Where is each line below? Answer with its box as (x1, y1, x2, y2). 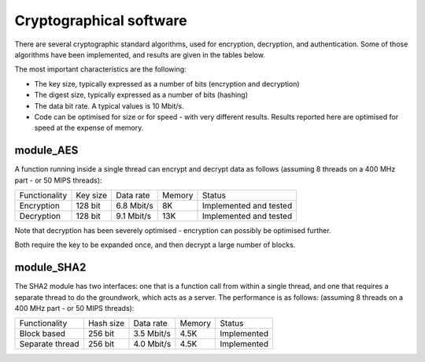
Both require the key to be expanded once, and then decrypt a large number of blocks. (14, 240, 296, 249)
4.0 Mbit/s (133, 338, 172, 349)
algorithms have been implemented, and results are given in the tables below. (14, 50, 265, 59)
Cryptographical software (14, 12, 188, 29)
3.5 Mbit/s (133, 328, 171, 339)
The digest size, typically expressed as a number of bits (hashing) (34, 90, 248, 100)
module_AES (14, 144, 79, 157)
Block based (19, 328, 66, 339)
